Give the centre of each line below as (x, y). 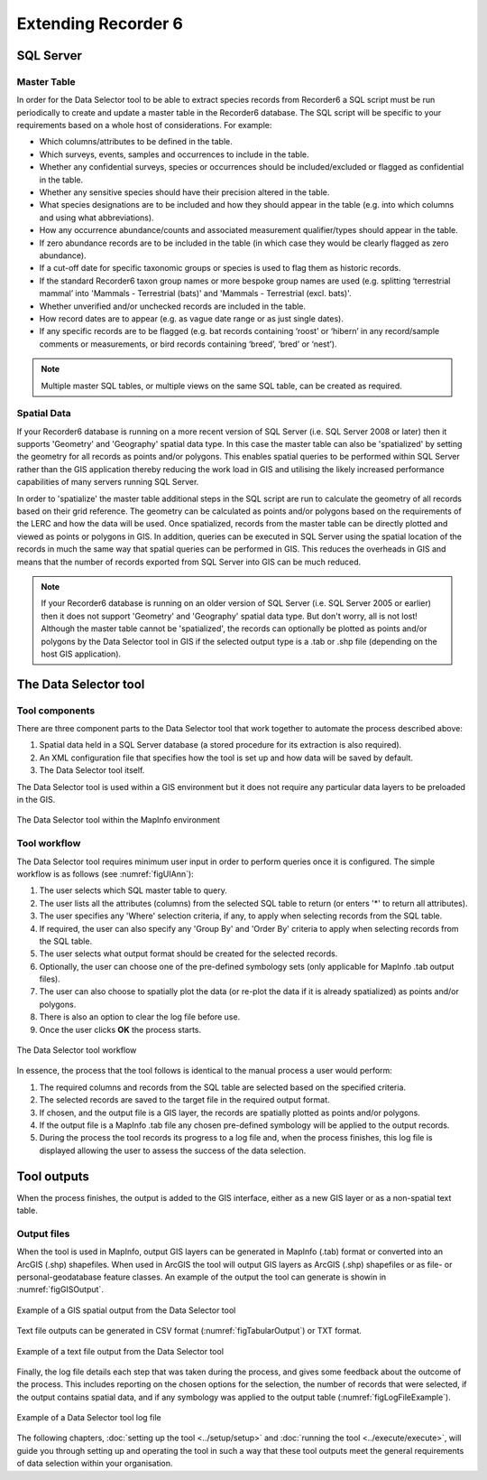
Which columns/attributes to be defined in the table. (136, 142)
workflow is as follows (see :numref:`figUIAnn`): (105, 874)
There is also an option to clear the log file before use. (140, 1017)
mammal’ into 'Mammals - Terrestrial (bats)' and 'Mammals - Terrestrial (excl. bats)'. (195, 293)
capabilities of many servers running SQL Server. (108, 482)
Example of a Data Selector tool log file (89, 1418)
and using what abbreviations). (96, 218)
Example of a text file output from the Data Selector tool (120, 1351)
